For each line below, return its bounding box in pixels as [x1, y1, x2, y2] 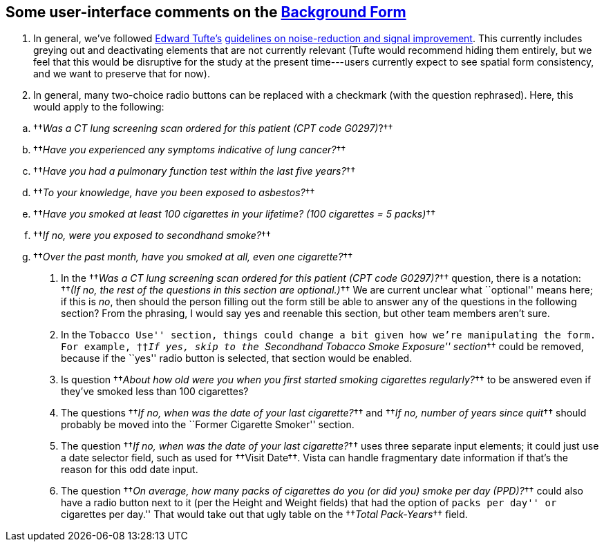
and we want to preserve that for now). [33, 68, 210, 80]
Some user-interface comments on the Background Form [6, 3, 406, 21]
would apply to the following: [33, 101, 164, 113]
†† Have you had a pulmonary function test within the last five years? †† [33, 165, 356, 177]
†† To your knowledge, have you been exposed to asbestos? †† [33, 186, 315, 199]
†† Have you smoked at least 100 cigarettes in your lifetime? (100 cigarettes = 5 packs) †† [33, 208, 436, 220]
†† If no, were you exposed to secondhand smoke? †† [33, 229, 271, 242]
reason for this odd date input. [61, 463, 198, 476]
